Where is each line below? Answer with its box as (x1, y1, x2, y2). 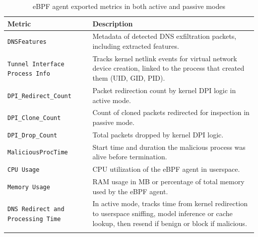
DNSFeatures (7, 38, 47, 46)
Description (92, 18, 133, 28)
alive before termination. (92, 151, 167, 162)
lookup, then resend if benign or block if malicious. (92, 218, 247, 228)
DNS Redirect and (7, 206, 64, 213)
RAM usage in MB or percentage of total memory (92, 176, 245, 187)
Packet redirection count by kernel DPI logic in (92, 85, 236, 95)
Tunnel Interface (7, 60, 64, 68)
